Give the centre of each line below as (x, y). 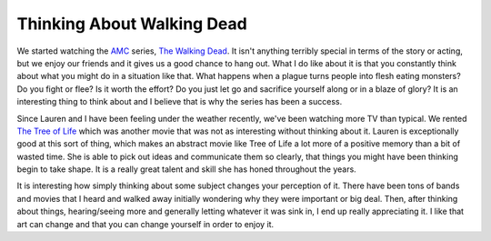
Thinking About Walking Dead (132, 24)
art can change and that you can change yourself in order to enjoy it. (145, 224)
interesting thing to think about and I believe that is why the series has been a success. (180, 102)
